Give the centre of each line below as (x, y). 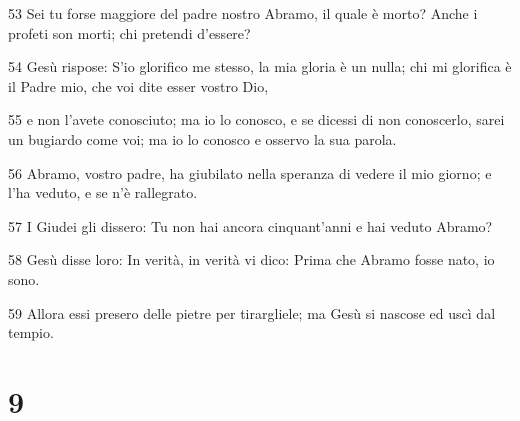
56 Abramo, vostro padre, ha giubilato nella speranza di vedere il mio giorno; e (250, 172)
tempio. (31, 332)
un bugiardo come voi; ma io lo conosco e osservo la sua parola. (202, 138)
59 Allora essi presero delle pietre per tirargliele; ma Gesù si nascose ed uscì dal (252, 312)
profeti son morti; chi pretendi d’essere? (129, 32)
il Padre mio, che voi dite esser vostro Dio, (138, 85)
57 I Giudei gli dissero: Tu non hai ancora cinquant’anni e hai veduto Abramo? (250, 225)
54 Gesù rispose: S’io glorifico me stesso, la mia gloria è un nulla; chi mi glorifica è (260, 66)
